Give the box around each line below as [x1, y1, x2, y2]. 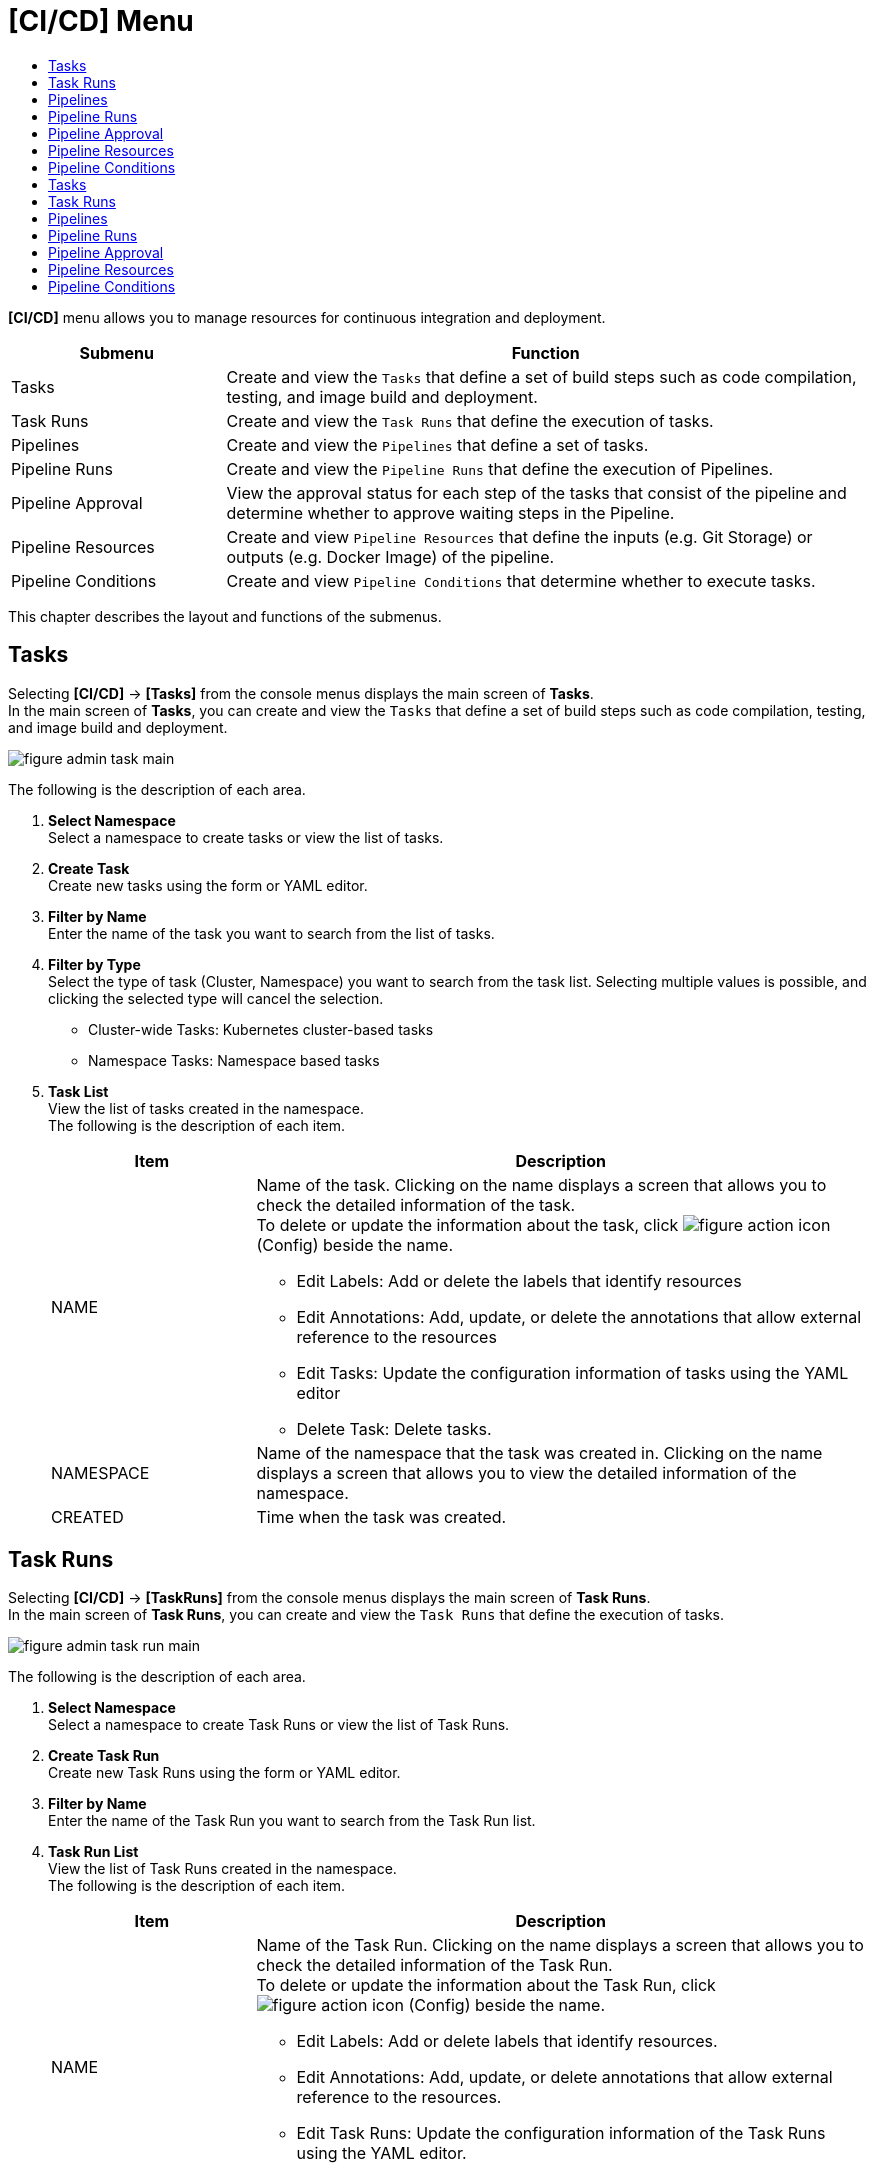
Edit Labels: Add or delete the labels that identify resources [296, 1270, 742, 1291]
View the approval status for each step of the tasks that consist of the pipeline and [226, 482, 847, 503]
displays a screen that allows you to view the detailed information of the [256, 1462, 797, 1483]
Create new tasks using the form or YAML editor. [48, 876, 368, 894]
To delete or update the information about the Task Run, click [256, 1975, 716, 1996]
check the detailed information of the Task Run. [256, 1955, 613, 1976]
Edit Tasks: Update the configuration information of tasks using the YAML [296, 1362, 849, 1383]
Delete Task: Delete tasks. [296, 1418, 492, 1439]
